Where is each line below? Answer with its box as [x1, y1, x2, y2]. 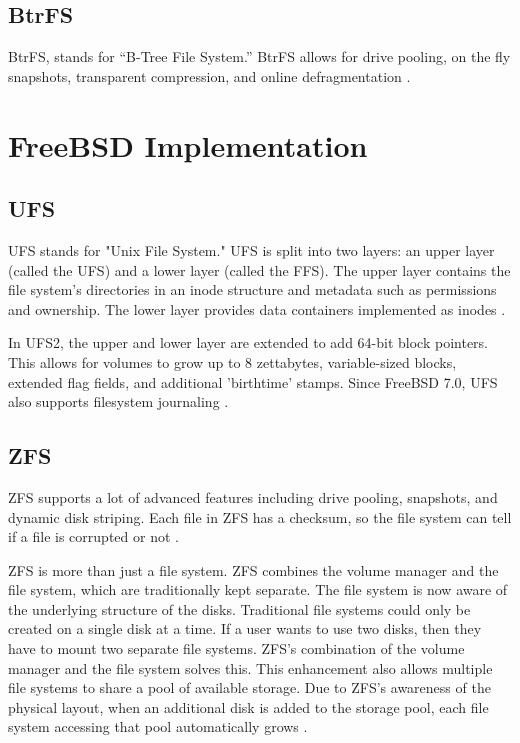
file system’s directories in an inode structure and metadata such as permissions [8, 279, 497, 300]
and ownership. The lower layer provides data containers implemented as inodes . [8, 298, 506, 319]
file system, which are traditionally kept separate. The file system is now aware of [8, 579, 508, 600]
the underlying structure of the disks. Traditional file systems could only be [8, 598, 471, 619]
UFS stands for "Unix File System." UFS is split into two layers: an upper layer [8, 239, 495, 260]
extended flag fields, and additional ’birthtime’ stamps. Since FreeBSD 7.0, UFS [8, 371, 498, 392]
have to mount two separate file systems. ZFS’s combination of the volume [8, 638, 465, 659]
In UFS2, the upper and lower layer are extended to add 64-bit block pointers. [8, 332, 488, 353]
